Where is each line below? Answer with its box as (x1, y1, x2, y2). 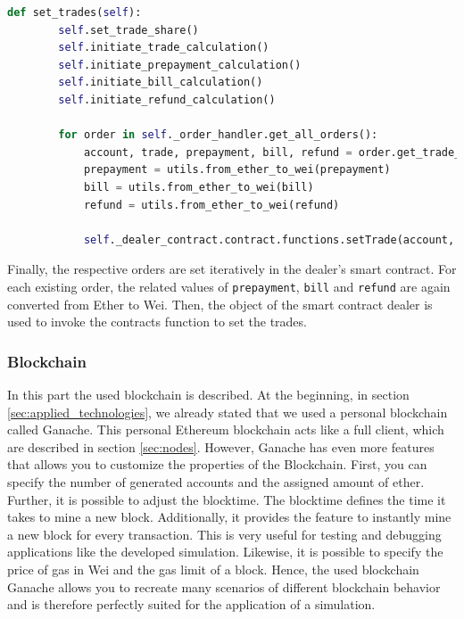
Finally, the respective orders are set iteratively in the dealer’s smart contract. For (7, 260, 457, 278)
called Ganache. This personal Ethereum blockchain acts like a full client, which (7, 420, 444, 439)
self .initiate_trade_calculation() (58, 41, 269, 54)
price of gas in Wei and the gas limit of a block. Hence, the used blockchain (7, 559, 419, 578)
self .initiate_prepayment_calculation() (58, 58, 302, 71)
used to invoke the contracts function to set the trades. (7, 312, 307, 331)
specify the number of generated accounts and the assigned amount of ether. (7, 472, 425, 491)
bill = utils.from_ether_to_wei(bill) (83, 180, 314, 194)
